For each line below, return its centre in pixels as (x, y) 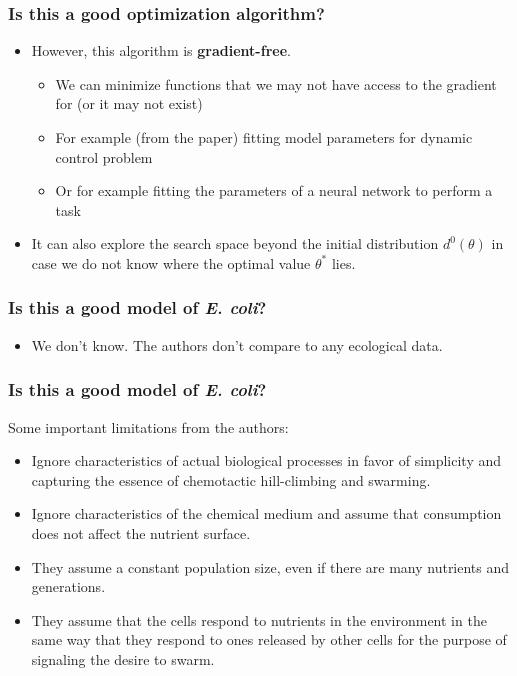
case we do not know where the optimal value (171, 262)
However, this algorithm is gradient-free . (161, 50)
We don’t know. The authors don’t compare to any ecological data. (237, 344)
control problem (104, 156)
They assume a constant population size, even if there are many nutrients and (270, 566)
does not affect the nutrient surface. (141, 532)
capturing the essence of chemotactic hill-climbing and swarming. (231, 479)
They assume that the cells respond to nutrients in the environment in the (259, 619)
